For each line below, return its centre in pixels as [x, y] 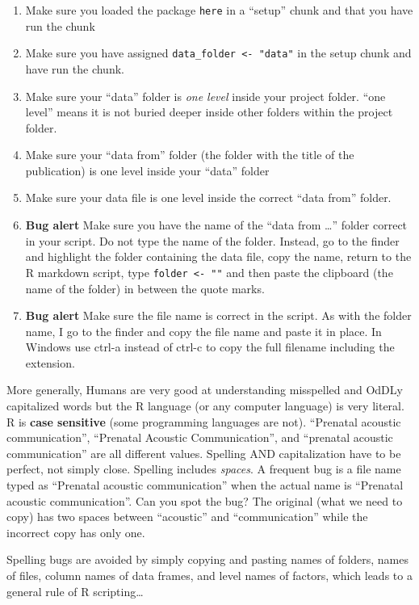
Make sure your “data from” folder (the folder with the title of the [190, 155]
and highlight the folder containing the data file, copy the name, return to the [218, 256]
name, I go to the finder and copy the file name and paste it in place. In [203, 331]
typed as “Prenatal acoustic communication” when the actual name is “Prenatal [205, 485]
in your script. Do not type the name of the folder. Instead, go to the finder [212, 240]
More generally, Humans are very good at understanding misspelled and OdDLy [205, 390]
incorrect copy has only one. [76, 532]
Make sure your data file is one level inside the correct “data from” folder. [208, 197]
